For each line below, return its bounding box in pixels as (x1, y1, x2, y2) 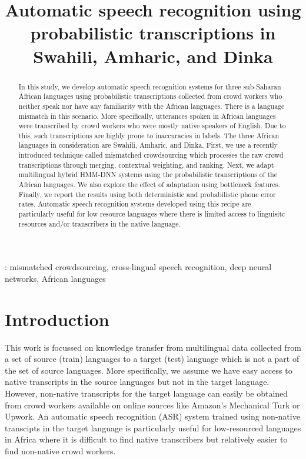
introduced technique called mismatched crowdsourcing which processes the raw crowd (18, 150, 284, 160)
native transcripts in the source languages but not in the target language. (5, 375, 270, 388)
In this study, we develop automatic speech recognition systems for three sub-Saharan (18, 81, 281, 91)
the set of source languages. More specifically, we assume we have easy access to (5, 364, 292, 376)
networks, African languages (5, 272, 106, 284)
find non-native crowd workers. (5, 445, 116, 457)
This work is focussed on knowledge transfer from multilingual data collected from (5, 341, 301, 353)
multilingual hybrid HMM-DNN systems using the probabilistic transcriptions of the (18, 169, 277, 179)
